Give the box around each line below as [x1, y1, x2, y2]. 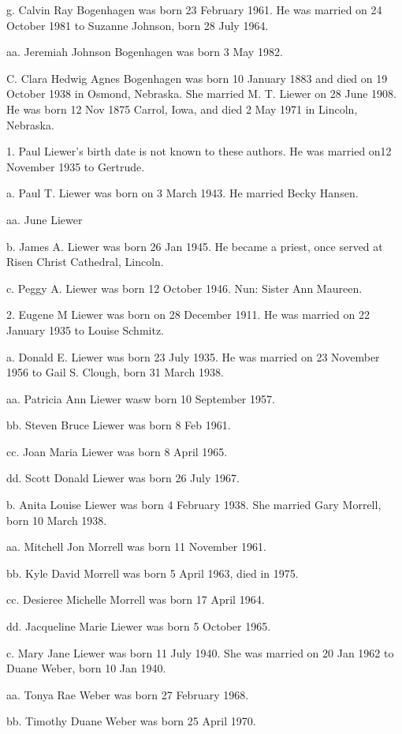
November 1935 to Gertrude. [6, 158, 145, 174]
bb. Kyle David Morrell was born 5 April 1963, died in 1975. [6, 564, 299, 581]
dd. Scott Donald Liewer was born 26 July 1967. [6, 470, 240, 486]
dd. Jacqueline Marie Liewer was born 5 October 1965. [6, 618, 271, 635]
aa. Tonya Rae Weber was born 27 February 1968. [6, 686, 249, 702]
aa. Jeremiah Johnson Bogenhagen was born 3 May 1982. [6, 43, 283, 60]
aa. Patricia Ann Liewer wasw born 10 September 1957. [6, 390, 275, 406]
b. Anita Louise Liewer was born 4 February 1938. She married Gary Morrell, [6, 496, 382, 513]
